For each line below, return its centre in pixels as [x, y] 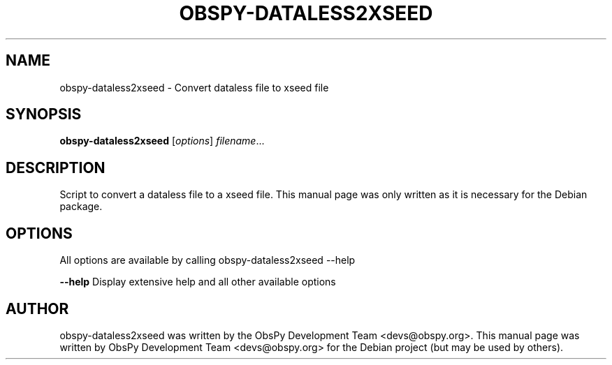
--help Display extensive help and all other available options [198, 282]
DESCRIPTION [56, 167]
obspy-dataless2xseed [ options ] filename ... [162, 141]
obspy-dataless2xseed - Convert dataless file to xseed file [194, 87]
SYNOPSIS [44, 114]
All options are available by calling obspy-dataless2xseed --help [207, 260]
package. [81, 207]
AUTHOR [37, 308]
